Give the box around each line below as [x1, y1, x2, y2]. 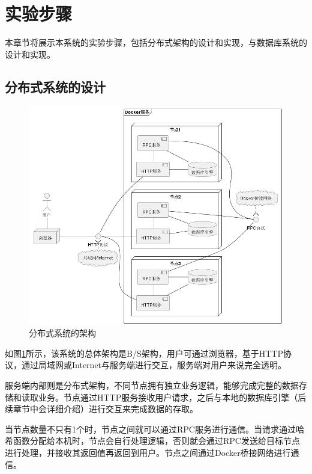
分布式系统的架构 [29, 327, 96, 339]
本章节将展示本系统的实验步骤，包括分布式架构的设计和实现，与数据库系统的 [5, 36, 307, 49]
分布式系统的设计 [5, 77, 106, 96]
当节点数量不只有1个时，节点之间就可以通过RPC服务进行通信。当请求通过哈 [5, 422, 304, 435]
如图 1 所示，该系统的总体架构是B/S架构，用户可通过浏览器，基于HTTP [5, 346, 283, 359]
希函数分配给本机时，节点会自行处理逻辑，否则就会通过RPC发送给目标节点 [5, 434, 300, 447]
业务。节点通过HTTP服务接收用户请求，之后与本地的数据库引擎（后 [38, 390, 307, 403]
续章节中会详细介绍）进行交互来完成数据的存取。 [5, 402, 198, 415]
